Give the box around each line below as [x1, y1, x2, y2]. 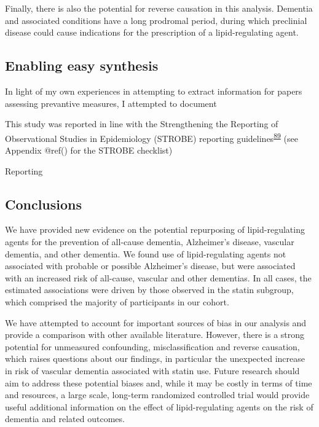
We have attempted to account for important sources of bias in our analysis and [5, 316, 307, 329]
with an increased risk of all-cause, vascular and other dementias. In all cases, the [5, 271, 312, 284]
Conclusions [5, 194, 82, 213]
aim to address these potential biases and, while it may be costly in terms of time [5, 376, 312, 389]
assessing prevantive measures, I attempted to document [5, 96, 217, 109]
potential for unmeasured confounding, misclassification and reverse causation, [5, 340, 300, 353]
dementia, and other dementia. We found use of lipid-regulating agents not [5, 247, 286, 260]
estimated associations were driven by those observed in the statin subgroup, [5, 283, 294, 296]
